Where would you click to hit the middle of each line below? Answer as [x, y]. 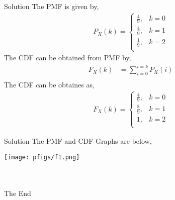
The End [18, 193]
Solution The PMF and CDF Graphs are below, [78, 141]
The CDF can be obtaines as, [49, 85]
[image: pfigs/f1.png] [42, 157]
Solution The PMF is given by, [52, 6]
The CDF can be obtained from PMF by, [68, 58]
